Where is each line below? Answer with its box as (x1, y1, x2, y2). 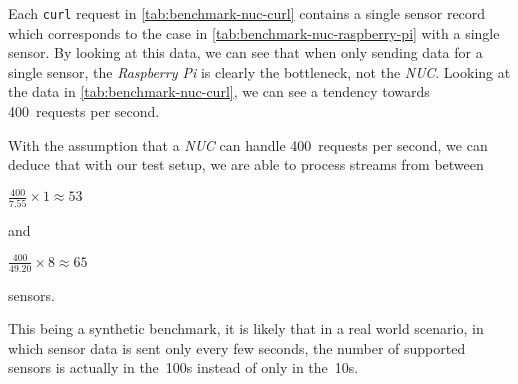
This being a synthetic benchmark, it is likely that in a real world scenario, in (8, 318, 484, 339)
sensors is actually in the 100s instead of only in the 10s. (8, 357, 359, 378)
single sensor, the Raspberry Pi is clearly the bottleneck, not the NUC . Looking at (8, 61, 511, 82)
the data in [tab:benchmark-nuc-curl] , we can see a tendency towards (8, 81, 430, 102)
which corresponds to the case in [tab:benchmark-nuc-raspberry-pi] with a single (8, 22, 500, 43)
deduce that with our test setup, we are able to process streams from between (8, 154, 484, 175)
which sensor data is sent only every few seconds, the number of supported (8, 337, 466, 358)
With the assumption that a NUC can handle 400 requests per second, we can (8, 134, 488, 155)
